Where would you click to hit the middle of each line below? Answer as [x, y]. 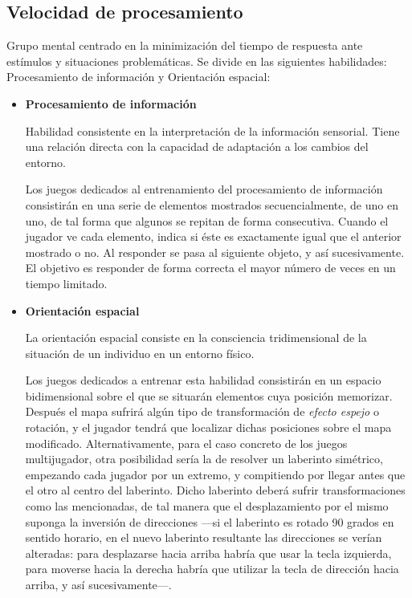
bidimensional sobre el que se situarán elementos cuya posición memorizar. [209, 395]
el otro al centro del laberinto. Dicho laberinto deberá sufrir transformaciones [215, 490]
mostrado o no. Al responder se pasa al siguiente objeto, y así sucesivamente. [215, 252]
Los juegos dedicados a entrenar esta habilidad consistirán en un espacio [203, 380]
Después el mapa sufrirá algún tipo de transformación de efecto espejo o [202, 411]
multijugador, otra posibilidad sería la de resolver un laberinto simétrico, [204, 459]
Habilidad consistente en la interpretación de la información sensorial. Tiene [212, 130]
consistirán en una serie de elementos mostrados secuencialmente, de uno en [212, 204]
